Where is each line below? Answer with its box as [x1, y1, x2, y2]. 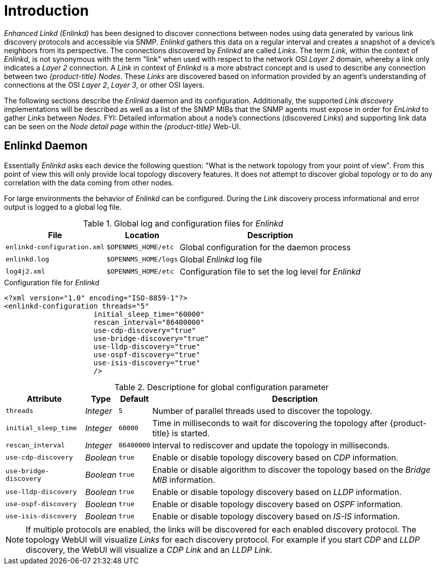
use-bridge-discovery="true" [94, 334, 209, 343]
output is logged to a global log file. [4, 202, 122, 211]
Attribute [27, 393, 62, 404]
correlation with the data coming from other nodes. [4, 178, 174, 187]
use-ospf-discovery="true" [94, 350, 200, 359]
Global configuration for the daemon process [180, 242, 351, 252]
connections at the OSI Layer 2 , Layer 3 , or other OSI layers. [4, 80, 205, 89]
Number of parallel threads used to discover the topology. [152, 405, 372, 416]
